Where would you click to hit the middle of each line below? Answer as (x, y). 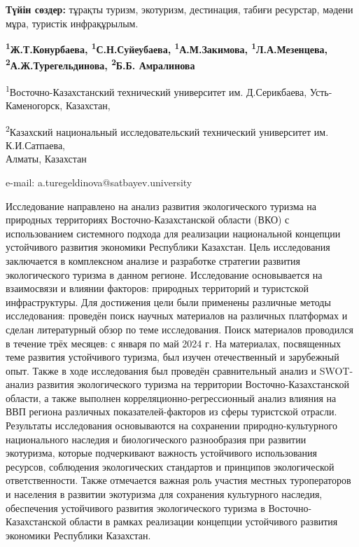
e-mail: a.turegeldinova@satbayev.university (99, 182)
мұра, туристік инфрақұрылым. (72, 23)
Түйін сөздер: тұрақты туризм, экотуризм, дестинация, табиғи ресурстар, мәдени (179, 9)
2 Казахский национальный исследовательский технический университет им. (167, 130)
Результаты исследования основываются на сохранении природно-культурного (171, 425)
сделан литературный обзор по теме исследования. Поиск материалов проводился (179, 329)
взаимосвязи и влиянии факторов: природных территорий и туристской (157, 288)
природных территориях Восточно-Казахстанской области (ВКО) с (148, 220)
